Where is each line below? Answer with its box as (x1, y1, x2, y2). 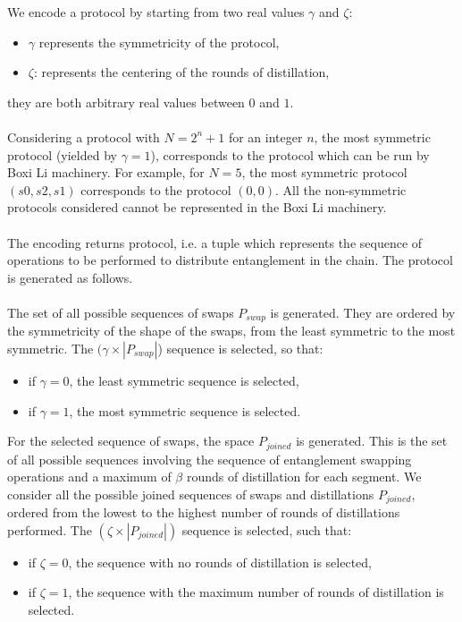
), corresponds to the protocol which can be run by (150, 145, 430, 164)
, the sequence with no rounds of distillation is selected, (68, 552, 372, 571)
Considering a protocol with (7, 127, 160, 146)
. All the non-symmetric (274, 180, 407, 199)
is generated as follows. (7, 268, 133, 286)
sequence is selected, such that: (181, 520, 352, 539)
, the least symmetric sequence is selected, (69, 371, 299, 389)
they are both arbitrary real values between (7, 92, 245, 111)
